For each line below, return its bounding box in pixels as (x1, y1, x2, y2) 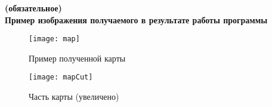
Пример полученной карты (29, 51, 126, 64)
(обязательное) (5, 2, 62, 14)
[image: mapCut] (29, 73, 93, 82)
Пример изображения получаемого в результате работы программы (5, 13, 268, 26)
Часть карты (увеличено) (29, 90, 119, 103)
